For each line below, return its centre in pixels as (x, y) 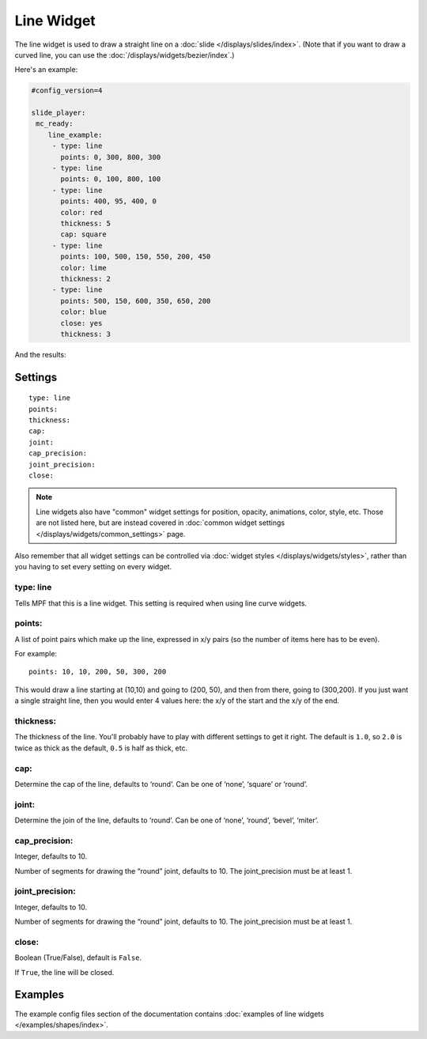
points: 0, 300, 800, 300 (111, 157)
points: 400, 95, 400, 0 (109, 201)
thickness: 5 (85, 223)
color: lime (83, 268)
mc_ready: (55, 124)
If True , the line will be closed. (64, 972)
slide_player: (59, 113)
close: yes (81, 323)
